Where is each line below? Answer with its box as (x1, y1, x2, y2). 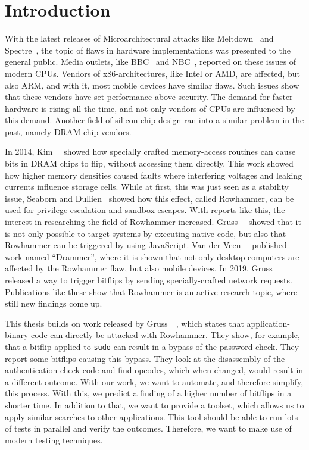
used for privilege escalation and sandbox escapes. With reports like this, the (5, 204, 285, 216)
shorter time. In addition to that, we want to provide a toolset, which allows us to (5, 399, 304, 411)
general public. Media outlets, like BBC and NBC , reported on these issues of (5, 55, 296, 68)
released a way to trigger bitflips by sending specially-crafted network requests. (5, 274, 292, 286)
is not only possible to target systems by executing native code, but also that (5, 227, 286, 239)
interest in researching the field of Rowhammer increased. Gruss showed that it (5, 215, 301, 228)
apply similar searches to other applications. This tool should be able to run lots (5, 410, 298, 423)
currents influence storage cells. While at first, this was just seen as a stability (5, 180, 289, 193)
